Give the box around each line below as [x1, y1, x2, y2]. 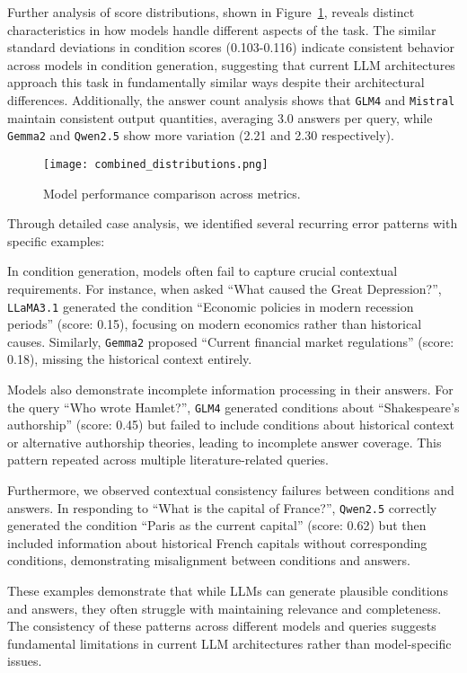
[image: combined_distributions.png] [43, 157, 269, 171]
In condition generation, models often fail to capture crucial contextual [7, 261, 398, 280]
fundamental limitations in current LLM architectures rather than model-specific [7, 633, 452, 652]
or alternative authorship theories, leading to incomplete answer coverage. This [7, 432, 442, 451]
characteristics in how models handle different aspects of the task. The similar [7, 20, 436, 39]
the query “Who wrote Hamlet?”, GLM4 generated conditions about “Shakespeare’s [7, 397, 460, 416]
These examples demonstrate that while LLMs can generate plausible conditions [7, 581, 448, 600]
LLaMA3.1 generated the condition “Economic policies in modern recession [7, 297, 414, 315]
